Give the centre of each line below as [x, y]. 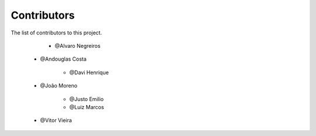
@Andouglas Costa [63, 59]
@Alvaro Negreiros [78, 46]
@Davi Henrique [89, 72]
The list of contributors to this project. [56, 33]
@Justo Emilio [87, 99]
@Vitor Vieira [56, 120]
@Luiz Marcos [87, 107]
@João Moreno [59, 86]
